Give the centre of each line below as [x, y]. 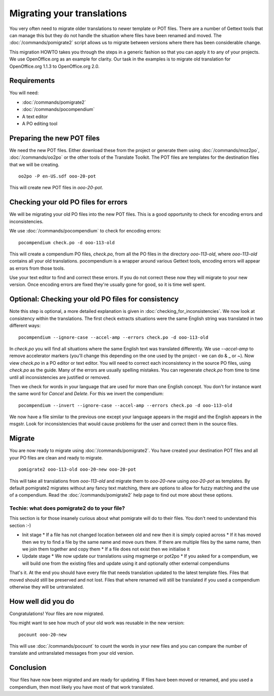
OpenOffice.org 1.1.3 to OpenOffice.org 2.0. [55, 66]
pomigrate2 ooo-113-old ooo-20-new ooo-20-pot [77, 470]
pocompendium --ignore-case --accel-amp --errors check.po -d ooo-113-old [113, 337]
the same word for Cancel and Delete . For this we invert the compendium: [87, 394]
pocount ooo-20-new [43, 634]
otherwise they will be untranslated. [47, 587]
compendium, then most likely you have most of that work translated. [82, 687]
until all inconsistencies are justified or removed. [60, 377]
